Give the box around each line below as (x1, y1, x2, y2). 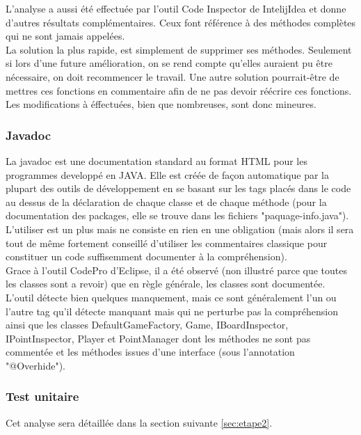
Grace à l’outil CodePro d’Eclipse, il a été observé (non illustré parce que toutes (6, 262, 347, 277)
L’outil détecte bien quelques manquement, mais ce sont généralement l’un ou (6, 290, 337, 304)
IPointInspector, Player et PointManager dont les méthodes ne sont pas (6, 331, 311, 345)
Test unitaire (6, 388, 79, 405)
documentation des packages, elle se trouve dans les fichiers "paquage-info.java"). (6, 208, 349, 223)
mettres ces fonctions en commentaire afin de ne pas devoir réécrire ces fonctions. (6, 83, 352, 97)
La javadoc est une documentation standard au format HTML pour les (6, 153, 307, 168)
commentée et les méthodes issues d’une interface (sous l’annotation (6, 345, 295, 359)
